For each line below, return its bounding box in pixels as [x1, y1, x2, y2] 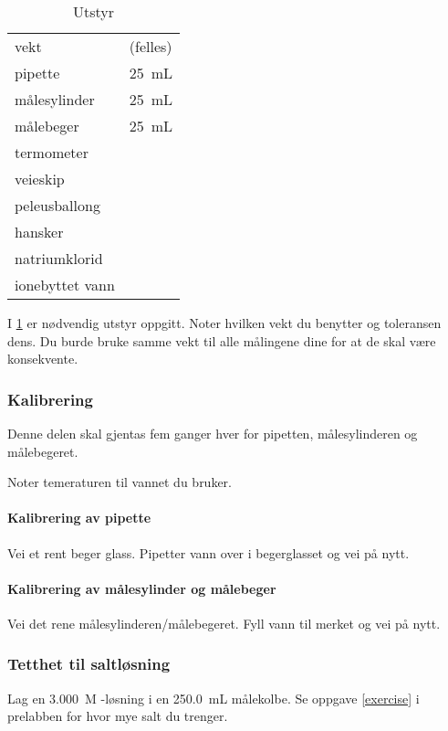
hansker [15, 221, 64, 242]
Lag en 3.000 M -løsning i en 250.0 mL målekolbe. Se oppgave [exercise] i [7, 688, 420, 707]
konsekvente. [7, 349, 78, 368]
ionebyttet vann [15, 274, 115, 295]
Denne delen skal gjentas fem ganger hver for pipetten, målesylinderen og [7, 424, 418, 442]
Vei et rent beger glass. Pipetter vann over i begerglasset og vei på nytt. [7, 543, 410, 562]
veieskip [15, 168, 65, 189]
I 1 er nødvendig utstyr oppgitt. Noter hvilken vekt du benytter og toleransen [7, 313, 442, 332]
